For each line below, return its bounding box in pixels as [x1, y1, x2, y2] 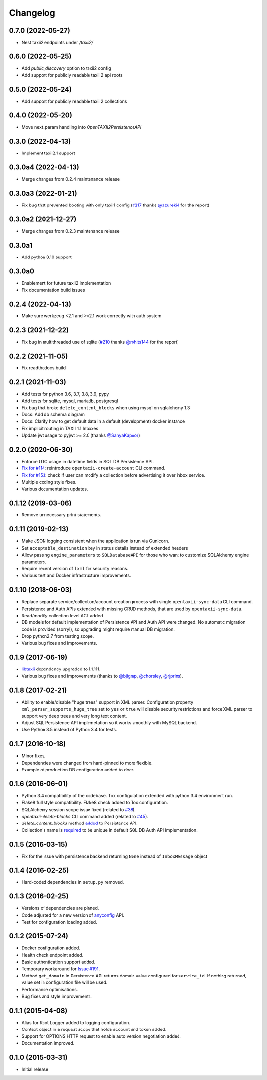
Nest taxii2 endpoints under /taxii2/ [21, 40, 94, 46]
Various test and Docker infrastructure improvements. [21, 572, 131, 579]
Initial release [21, 1066, 49, 1072]
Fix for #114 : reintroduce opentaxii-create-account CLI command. [21, 465, 166, 471]
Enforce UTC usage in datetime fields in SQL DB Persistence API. [21, 458, 154, 464]
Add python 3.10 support [21, 254, 72, 260]
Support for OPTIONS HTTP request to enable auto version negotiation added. [21, 1033, 181, 1039]
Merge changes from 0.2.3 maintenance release [21, 228, 120, 234]
